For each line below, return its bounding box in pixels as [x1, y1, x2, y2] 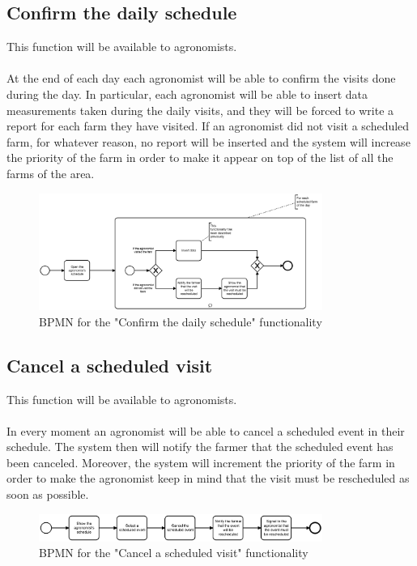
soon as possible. [6, 486, 89, 503]
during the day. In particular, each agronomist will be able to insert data [6, 85, 368, 102]
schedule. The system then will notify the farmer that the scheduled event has [6, 438, 394, 455]
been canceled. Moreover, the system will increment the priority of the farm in [6, 453, 395, 470]
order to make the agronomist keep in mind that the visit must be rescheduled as [6, 470, 410, 487]
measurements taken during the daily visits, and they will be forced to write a [6, 101, 394, 118]
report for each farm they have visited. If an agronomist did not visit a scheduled [6, 117, 410, 134]
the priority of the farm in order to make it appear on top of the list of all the [6, 149, 394, 166]
